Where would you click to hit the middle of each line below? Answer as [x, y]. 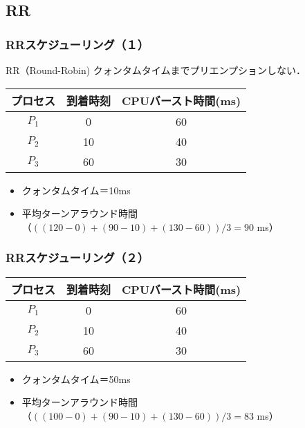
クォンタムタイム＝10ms [76, 190]
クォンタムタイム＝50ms [76, 379]
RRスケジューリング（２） [77, 258]
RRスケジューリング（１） [77, 44]
